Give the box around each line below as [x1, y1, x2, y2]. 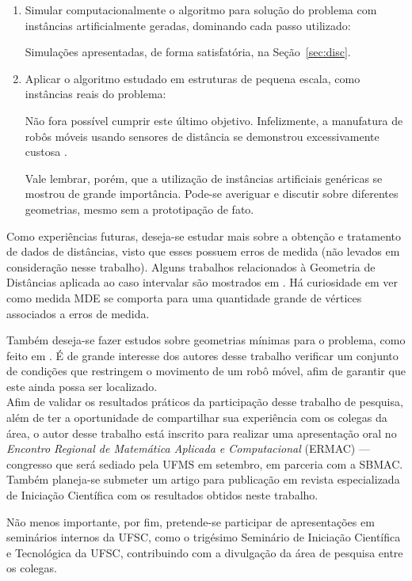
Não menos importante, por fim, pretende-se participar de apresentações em [6, 513, 375, 530]
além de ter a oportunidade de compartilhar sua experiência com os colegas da [6, 409, 387, 426]
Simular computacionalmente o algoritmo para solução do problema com [25, 2, 377, 17]
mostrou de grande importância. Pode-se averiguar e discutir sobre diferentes [25, 185, 399, 202]
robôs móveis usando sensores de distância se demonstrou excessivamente [25, 127, 380, 144]
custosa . [25, 143, 67, 160]
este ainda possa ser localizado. [6, 378, 158, 394]
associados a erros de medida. [6, 305, 150, 321]
